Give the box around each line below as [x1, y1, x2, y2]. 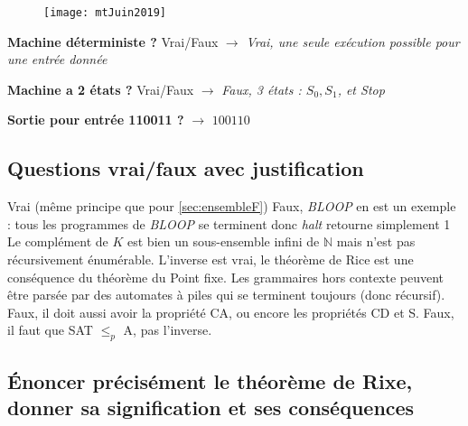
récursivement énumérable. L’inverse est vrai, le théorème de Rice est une [7, 250, 414, 269]
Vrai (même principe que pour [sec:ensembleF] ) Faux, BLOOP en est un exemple [7, 197, 456, 216]
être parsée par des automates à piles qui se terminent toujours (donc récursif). [7, 285, 445, 304]
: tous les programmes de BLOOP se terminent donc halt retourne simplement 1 [7, 214, 451, 233]
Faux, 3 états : [221, 79, 302, 98]
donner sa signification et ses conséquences [7, 393, 415, 421]
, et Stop [337, 79, 385, 98]
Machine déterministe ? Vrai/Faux [7, 32, 219, 51]
